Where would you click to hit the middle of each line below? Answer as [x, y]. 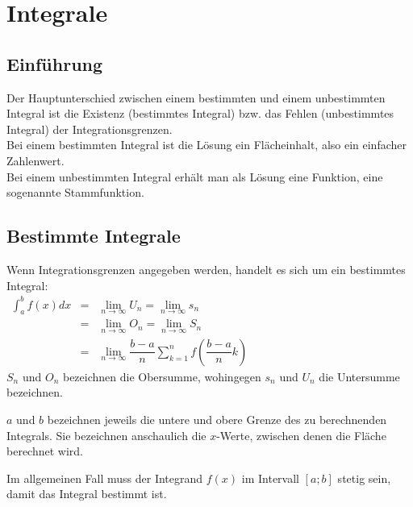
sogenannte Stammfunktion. [75, 192]
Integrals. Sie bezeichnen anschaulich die [106, 435]
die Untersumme [359, 376]
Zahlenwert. [35, 160]
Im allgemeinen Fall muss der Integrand [105, 478]
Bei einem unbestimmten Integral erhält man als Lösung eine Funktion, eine [195, 176]
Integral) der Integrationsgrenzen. [90, 129]
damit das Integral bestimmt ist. [87, 494]
